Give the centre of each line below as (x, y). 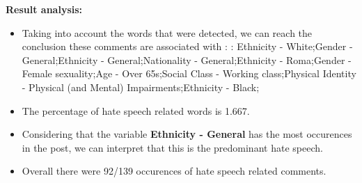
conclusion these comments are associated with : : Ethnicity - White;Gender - (187, 46)
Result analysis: (44, 9)
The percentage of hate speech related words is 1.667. (136, 110)
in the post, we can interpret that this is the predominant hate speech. (172, 147)
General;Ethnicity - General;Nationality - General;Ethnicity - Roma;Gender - (187, 59)
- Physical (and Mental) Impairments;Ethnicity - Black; (141, 87)
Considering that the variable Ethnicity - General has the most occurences (187, 134)
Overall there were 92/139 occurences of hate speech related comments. (174, 171)
